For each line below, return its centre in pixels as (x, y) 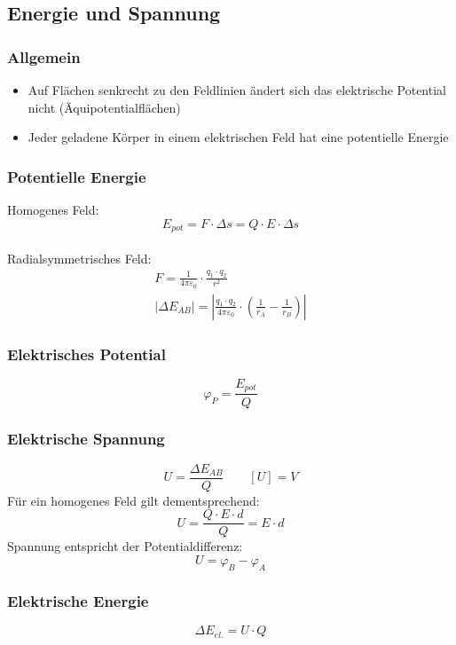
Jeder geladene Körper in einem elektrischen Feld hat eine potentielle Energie (238, 137)
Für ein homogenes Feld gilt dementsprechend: (134, 500)
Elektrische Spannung (86, 439)
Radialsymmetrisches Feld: (79, 258)
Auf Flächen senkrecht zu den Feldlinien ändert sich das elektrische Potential (237, 90)
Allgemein (44, 56)
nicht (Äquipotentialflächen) (104, 107)
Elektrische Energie (78, 600)
